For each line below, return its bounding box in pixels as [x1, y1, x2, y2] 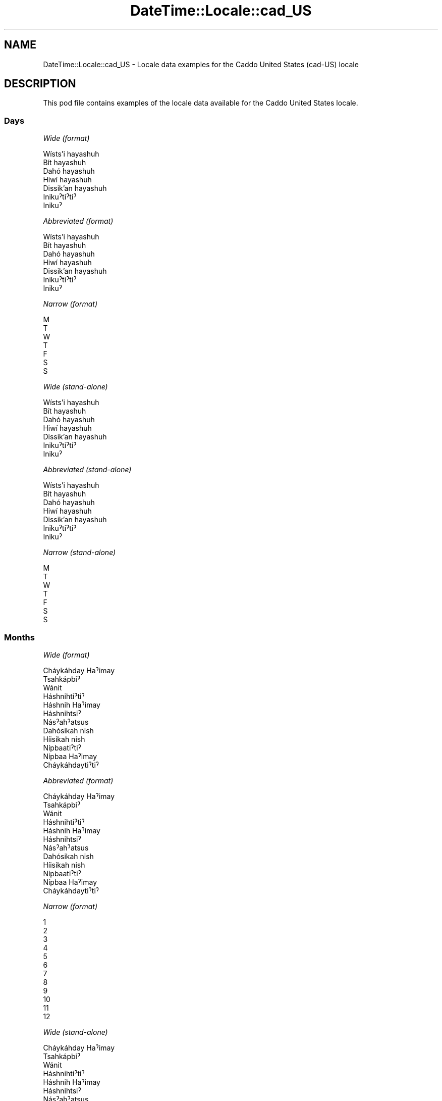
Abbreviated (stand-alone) [43, 465, 132, 474]
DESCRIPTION [4, 77, 76, 90]
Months [4, 632, 35, 642]
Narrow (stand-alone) [43, 548, 116, 557]
